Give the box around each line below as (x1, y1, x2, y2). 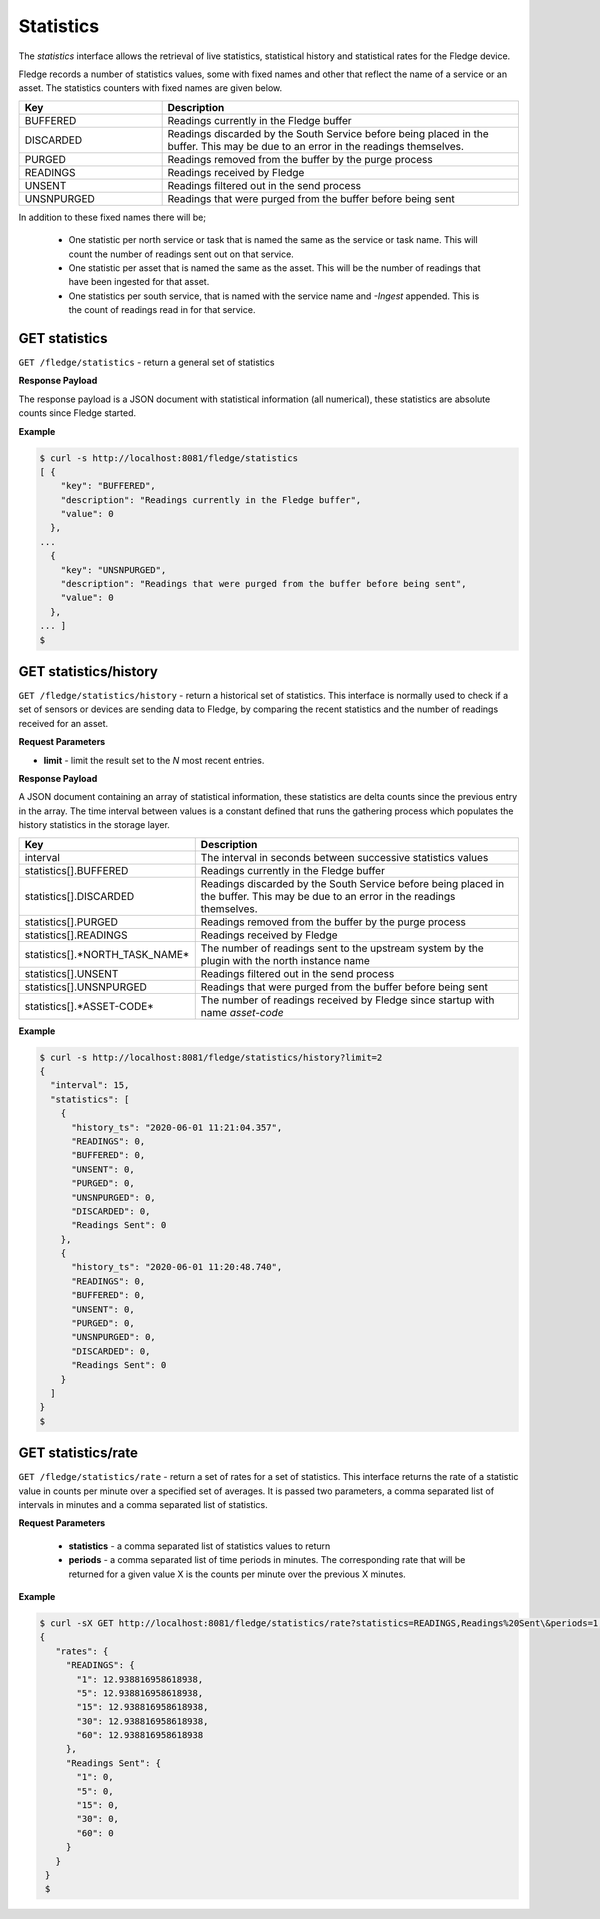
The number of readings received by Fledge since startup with (200, 993, 495, 1007)
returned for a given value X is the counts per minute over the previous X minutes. (68, 1568, 407, 1580)
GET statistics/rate (18, 1445, 139, 1462)
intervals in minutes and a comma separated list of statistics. (18, 1499, 269, 1511)
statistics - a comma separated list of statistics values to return (68, 1540, 331, 1552)
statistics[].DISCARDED (24, 889, 135, 903)
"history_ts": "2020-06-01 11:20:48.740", (71, 1261, 283, 1273)
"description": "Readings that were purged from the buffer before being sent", (60, 578, 467, 590)
